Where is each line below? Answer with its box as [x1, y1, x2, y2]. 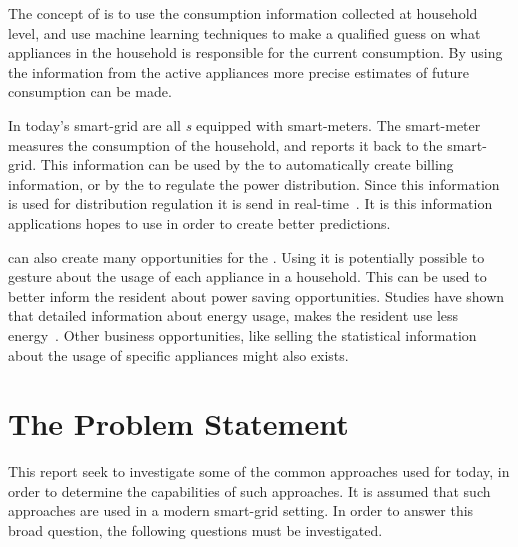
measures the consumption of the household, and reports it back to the [8, 134, 443, 155]
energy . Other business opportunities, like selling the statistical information [8, 324, 477, 345]
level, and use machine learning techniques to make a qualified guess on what [8, 22, 481, 43]
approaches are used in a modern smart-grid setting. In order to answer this [8, 500, 474, 521]
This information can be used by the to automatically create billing [40, 154, 454, 175]
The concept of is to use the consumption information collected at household [8, 3, 478, 23]
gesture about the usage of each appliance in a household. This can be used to [8, 266, 487, 287]
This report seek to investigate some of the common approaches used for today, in [8, 461, 510, 482]
